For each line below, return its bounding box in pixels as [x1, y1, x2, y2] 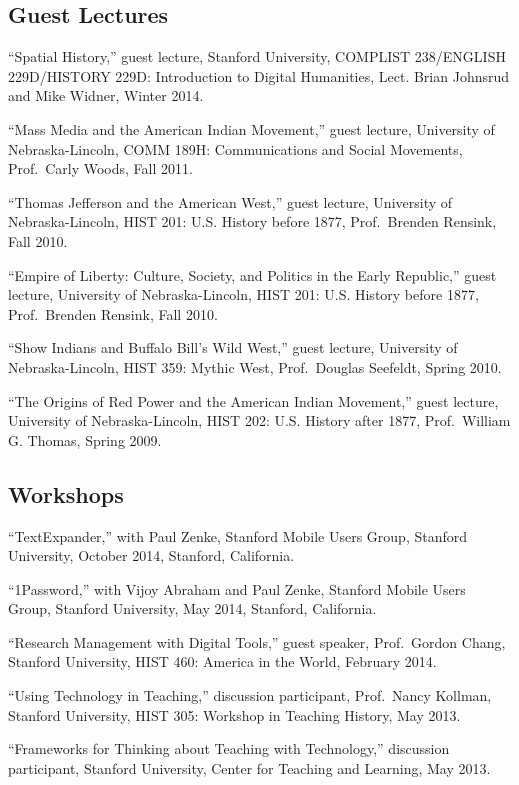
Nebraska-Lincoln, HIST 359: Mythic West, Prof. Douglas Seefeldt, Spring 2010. [8, 356, 502, 377]
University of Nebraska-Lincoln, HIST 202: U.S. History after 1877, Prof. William [8, 410, 511, 431]
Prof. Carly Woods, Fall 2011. [8, 158, 193, 179]
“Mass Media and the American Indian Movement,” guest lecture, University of [8, 118, 495, 139]
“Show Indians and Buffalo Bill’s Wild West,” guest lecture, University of [8, 337, 458, 358]
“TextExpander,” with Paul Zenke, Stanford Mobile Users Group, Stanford [8, 525, 468, 546]
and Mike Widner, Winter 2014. [8, 85, 204, 106]
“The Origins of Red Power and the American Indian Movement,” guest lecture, [8, 390, 499, 411]
